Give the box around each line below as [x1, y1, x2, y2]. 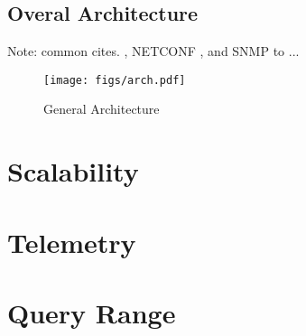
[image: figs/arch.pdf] [43, 73, 186, 87]
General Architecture [43, 99, 160, 118]
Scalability [7, 153, 139, 190]
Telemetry [7, 223, 136, 260]
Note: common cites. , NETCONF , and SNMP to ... [7, 42, 300, 61]
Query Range [7, 294, 176, 331]
